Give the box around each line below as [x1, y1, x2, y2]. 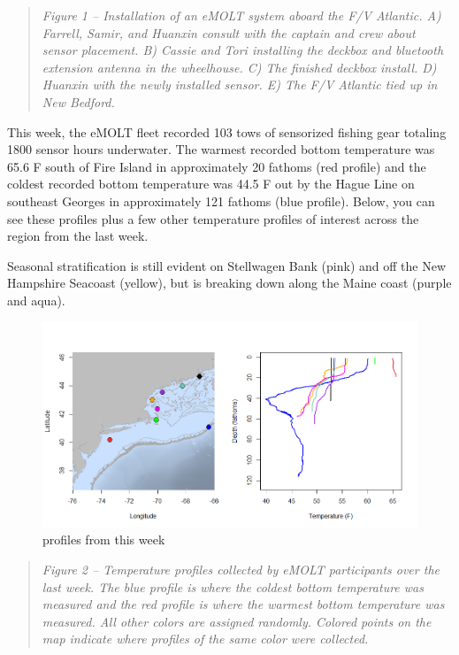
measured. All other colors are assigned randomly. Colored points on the [42, 612, 432, 630]
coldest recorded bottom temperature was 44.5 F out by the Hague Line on [7, 174, 415, 193]
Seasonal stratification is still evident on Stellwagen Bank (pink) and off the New [7, 256, 446, 274]
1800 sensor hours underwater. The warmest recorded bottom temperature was [7, 140, 435, 158]
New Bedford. [42, 92, 115, 111]
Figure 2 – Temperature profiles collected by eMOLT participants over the [42, 559, 440, 578]
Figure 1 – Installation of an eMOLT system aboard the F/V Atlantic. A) [42, 6, 441, 24]
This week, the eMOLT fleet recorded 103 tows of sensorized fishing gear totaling [7, 122, 447, 141]
